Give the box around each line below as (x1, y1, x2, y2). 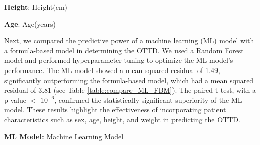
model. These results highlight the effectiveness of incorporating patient (4, 104, 226, 115)
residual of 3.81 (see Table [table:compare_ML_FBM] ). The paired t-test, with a (4, 85, 256, 95)
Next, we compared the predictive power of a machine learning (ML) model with (4, 35, 254, 46)
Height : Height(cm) (4, 2, 68, 12)
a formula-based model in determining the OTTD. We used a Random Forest (4, 45, 244, 55)
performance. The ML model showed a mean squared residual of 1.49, (4, 64, 220, 75)
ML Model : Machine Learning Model (4, 131, 124, 141)
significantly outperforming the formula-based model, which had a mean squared (4, 75, 254, 85)
